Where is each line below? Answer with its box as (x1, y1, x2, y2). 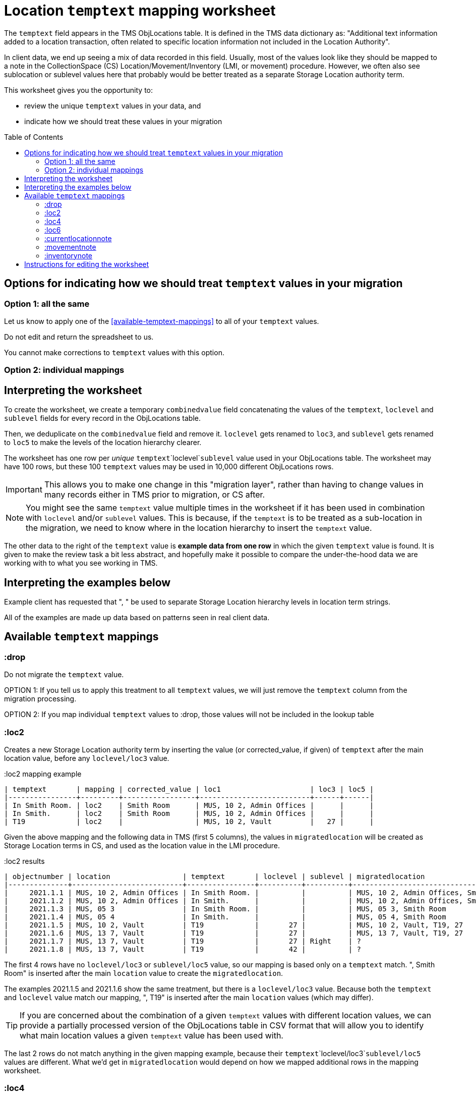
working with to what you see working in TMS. (4, 559, 158, 568)
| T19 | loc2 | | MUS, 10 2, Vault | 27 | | (4, 817, 374, 826)
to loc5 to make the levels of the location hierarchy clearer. (4, 438, 202, 447)
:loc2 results (4, 857, 45, 865)
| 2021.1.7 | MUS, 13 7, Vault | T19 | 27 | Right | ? (4, 937, 362, 945)
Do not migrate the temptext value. (4, 670, 124, 679)
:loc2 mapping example (4, 770, 82, 778)
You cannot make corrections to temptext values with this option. (4, 348, 224, 357)
